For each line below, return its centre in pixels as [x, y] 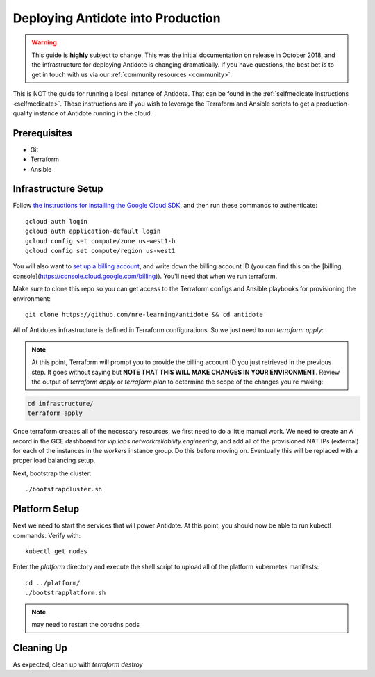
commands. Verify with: [47, 535]
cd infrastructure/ [60, 403]
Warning [44, 42]
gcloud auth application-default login [93, 231]
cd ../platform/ [53, 583]
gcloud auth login [57, 221]
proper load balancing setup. [54, 460]
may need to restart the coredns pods [86, 624]
